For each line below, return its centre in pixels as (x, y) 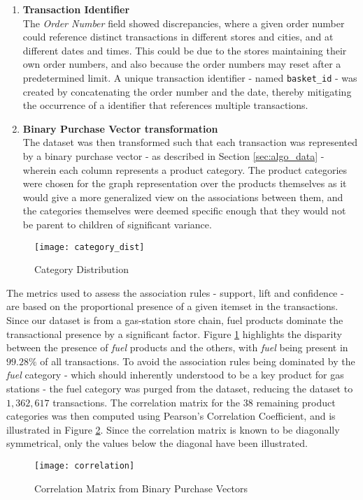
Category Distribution (81, 269)
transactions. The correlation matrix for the (147, 402)
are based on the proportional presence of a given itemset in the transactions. (172, 306)
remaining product (296, 402)
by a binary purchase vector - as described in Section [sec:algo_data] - (173, 156)
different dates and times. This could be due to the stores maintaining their (185, 50)
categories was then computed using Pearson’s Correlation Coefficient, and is (171, 416)
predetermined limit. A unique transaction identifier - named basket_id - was (190, 77)
